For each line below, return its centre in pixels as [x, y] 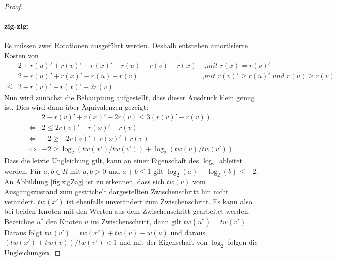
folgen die [243, 242]
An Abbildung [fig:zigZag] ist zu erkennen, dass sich [84, 181]
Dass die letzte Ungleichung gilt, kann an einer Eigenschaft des [102, 160]
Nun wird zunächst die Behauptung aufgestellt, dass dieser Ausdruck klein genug [129, 97]
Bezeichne [19, 221]
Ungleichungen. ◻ [32, 253]
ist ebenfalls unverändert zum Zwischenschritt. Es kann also [159, 201]
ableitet [231, 160]
